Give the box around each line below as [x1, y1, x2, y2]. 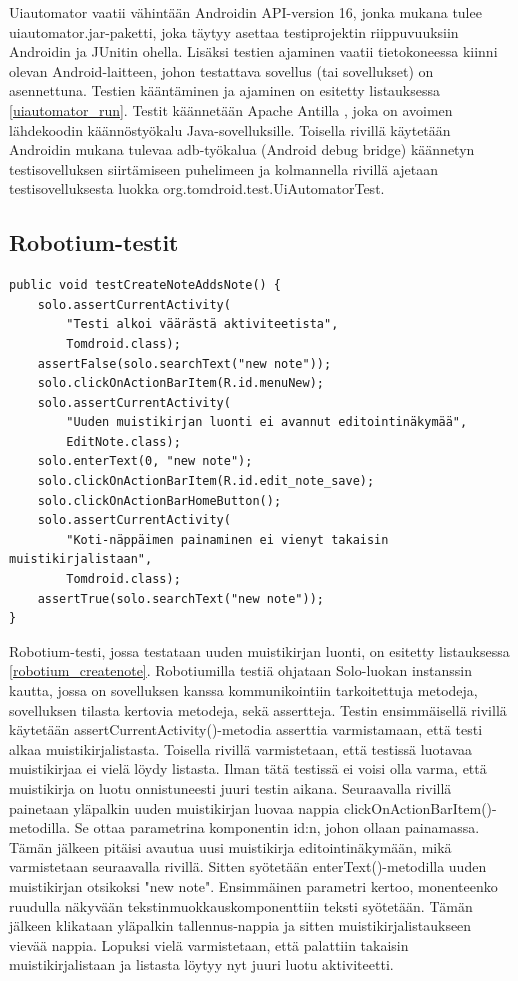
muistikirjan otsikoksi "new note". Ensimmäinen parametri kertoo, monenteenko [9, 875, 498, 896]
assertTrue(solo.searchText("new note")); [37, 591, 324, 606]
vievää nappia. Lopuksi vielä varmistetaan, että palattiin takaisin [9, 934, 409, 955]
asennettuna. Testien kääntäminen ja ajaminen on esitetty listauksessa [9, 80, 441, 101]
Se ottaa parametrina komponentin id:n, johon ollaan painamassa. [74, 817, 480, 838]
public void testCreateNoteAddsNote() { [9, 278, 282, 293]
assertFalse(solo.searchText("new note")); [37, 356, 332, 371]
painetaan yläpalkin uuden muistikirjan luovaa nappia [9, 797, 340, 818]
